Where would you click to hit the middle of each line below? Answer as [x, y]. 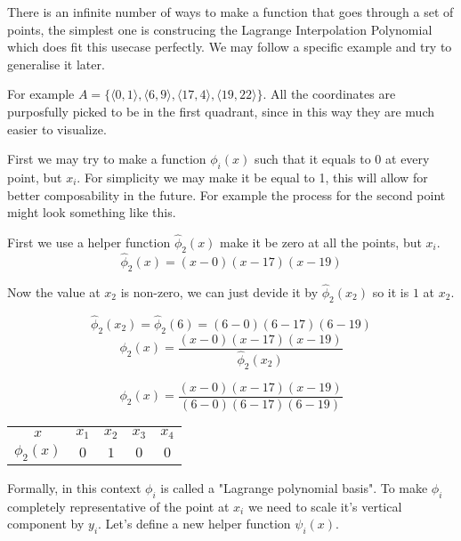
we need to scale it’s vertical [325, 506]
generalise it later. [56, 64]
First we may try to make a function [107, 159]
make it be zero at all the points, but [321, 242]
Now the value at [54, 291]
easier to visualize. [57, 129]
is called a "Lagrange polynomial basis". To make [294, 487]
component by [46, 524]
